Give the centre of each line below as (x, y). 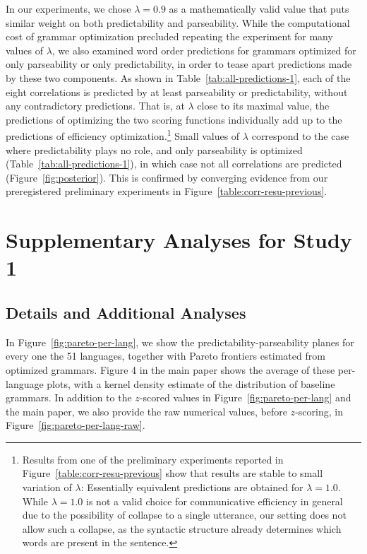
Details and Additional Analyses (126, 312)
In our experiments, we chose (68, 8)
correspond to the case (300, 136)
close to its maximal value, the (263, 106)
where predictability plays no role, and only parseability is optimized (154, 149)
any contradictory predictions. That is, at (95, 106)
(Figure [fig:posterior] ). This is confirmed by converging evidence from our (167, 177)
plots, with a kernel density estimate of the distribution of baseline (191, 383)
